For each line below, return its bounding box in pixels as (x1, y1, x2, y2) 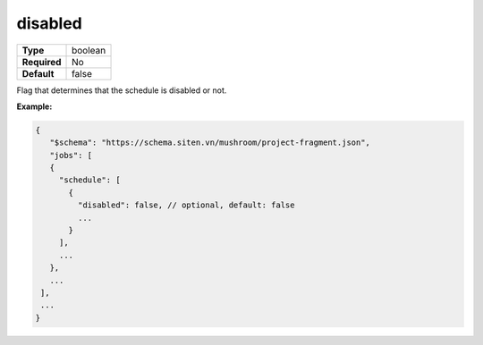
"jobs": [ (49, 150, 93, 160)
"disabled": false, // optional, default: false (77, 200, 295, 210)
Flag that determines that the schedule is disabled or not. (16, 85, 227, 96)
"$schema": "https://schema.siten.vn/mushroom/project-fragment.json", (49, 138, 371, 147)
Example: (16, 101, 53, 112)
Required (21, 55, 62, 68)
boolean (72, 44, 106, 56)
